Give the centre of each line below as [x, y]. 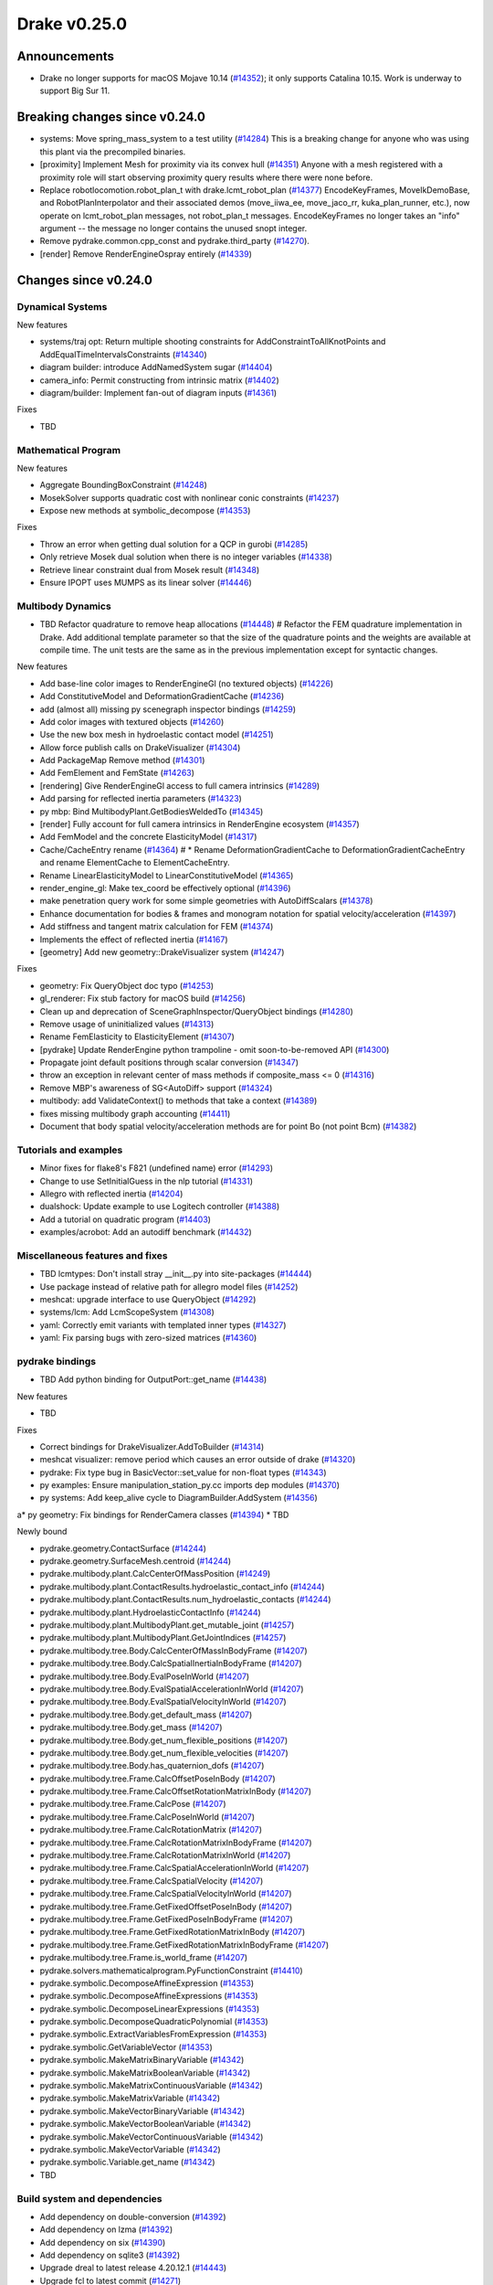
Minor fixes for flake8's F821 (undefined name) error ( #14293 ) [157, 1168]
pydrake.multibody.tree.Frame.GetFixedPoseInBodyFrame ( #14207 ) [167, 1918]
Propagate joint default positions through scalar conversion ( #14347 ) [169, 1063]
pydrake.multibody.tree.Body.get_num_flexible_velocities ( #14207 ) [164, 1753]
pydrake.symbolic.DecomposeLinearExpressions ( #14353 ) [150, 2009]
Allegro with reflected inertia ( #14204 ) [111, 1194]
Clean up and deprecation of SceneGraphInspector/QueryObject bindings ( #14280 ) [196, 1011]
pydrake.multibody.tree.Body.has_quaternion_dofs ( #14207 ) [152, 1766]
